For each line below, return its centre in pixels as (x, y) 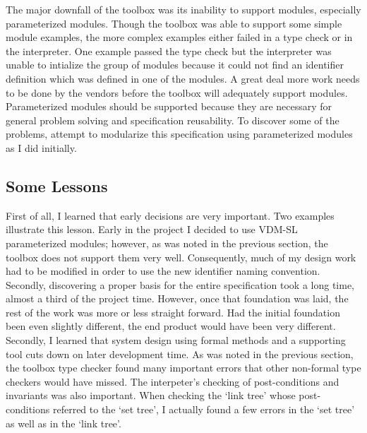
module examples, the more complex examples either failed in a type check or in (179, 37)
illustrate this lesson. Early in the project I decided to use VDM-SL (152, 229)
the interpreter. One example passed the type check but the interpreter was (169, 51)
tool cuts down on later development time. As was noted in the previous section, (180, 354)
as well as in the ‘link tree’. (64, 423)
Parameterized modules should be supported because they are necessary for (169, 106)
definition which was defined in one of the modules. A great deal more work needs (183, 78)
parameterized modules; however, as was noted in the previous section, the (167, 243)
